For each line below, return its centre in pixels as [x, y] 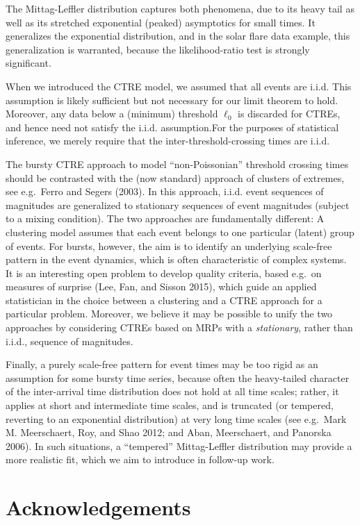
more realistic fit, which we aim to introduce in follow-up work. [140, 459]
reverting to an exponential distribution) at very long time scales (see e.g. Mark [176, 418]
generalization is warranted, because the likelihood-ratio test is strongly [158, 49]
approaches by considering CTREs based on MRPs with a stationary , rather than [179, 327]
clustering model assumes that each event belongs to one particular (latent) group [180, 232]
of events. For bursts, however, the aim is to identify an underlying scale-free [169, 245]
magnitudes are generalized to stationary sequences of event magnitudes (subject [178, 205]
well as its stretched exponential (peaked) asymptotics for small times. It [161, 22]
